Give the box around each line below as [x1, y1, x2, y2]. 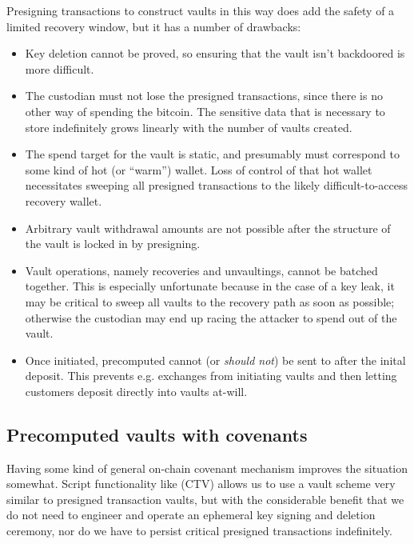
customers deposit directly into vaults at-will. [25, 382, 248, 399]
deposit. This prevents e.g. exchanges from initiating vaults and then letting [25, 367, 397, 384]
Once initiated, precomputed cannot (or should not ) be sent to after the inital [25, 351, 406, 368]
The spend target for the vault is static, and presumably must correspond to [25, 146, 400, 162]
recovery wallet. [25, 192, 102, 209]
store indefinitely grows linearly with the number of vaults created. [25, 118, 352, 135]
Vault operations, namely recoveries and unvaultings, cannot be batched [25, 262, 378, 278]
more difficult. [25, 60, 94, 77]
